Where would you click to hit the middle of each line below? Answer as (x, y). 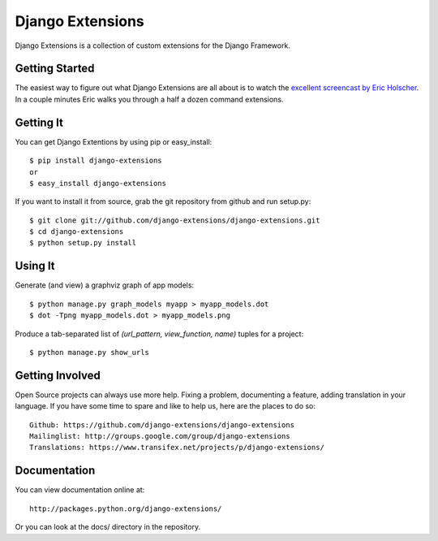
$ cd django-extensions (77, 232)
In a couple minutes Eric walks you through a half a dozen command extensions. (149, 99)
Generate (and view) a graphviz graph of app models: (105, 285)
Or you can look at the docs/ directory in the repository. (108, 527)
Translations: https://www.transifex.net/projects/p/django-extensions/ (177, 448)
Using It (35, 266)
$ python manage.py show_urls (90, 352)
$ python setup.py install (83, 243)
